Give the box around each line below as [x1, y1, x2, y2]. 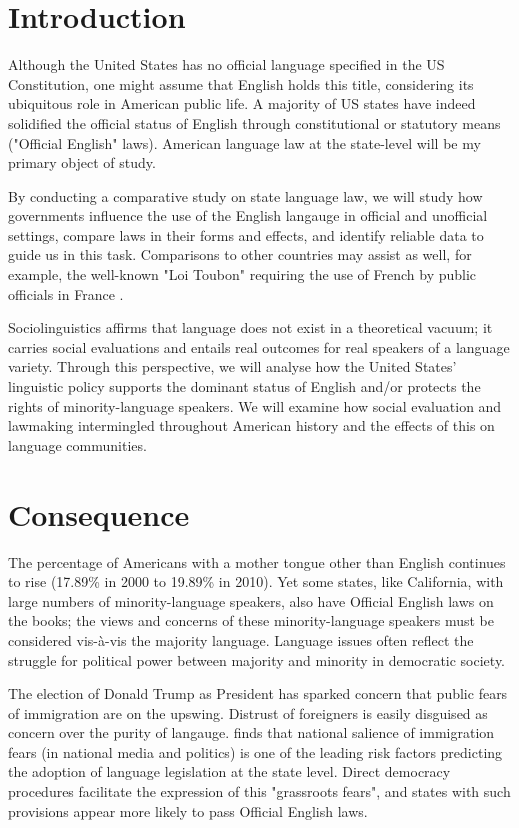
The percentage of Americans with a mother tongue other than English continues [8, 551, 506, 572]
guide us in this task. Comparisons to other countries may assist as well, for [8, 244, 472, 265]
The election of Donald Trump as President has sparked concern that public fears [8, 683, 508, 704]
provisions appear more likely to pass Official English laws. [8, 800, 368, 821]
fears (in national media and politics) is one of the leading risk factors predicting [8, 741, 503, 762]
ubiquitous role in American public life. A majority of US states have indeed [8, 93, 476, 114]
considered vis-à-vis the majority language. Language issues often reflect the [8, 629, 474, 650]
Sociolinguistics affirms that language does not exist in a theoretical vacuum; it [8, 317, 493, 338]
